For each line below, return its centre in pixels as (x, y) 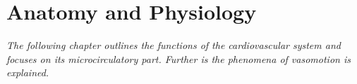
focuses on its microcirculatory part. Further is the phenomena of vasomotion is (178, 58)
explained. (28, 72)
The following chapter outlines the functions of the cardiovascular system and (174, 45)
